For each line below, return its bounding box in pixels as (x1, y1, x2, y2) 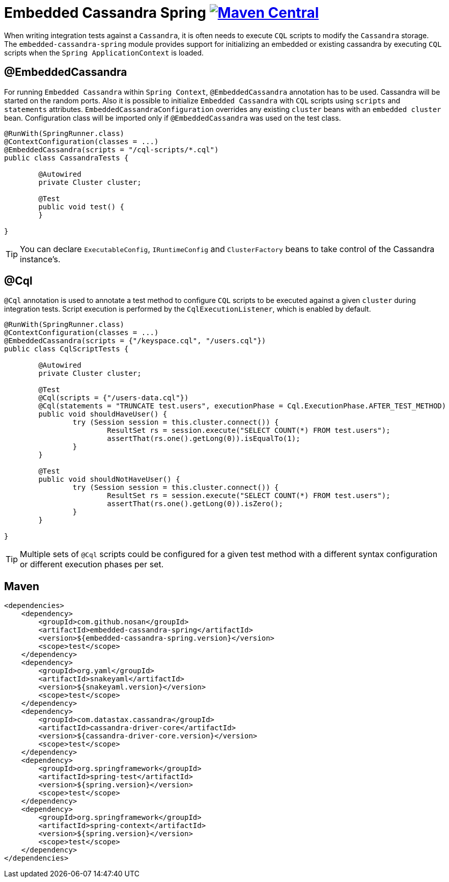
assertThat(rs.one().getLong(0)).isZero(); (107, 500, 283, 508)
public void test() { (38, 202, 125, 211)
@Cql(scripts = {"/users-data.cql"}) (38, 394, 189, 402)
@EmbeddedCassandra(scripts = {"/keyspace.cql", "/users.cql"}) (4, 337, 266, 345)
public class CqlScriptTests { (4, 345, 129, 353)
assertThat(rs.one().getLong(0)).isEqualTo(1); (107, 434, 300, 443)
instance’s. (20, 254, 61, 264)
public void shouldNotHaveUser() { (38, 475, 180, 484)
